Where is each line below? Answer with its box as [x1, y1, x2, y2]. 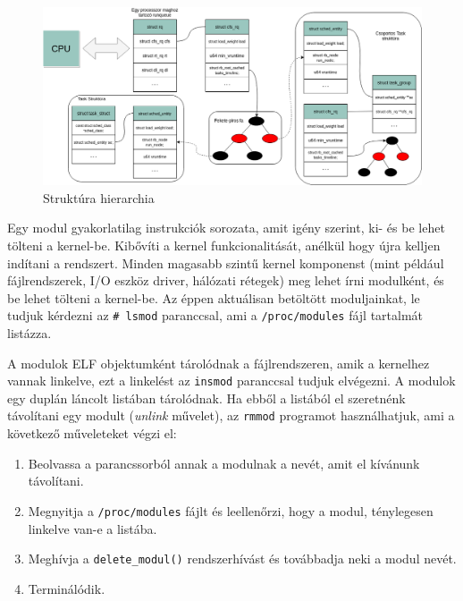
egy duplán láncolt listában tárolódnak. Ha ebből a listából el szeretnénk [7, 388, 406, 407]
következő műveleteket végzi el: [7, 424, 177, 443]
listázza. [7, 323, 52, 342]
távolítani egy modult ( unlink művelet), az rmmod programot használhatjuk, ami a [7, 406, 455, 425]
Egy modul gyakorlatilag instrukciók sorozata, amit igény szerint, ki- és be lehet [7, 218, 445, 237]
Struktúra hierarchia [43, 188, 155, 207]
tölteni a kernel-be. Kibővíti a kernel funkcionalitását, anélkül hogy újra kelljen [7, 235, 441, 254]
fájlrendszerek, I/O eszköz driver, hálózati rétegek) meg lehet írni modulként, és [7, 271, 444, 290]
